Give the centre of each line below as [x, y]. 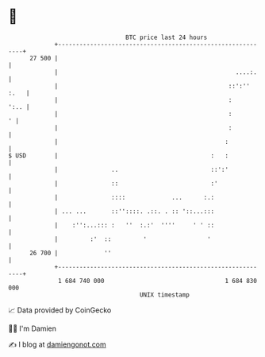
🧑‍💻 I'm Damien [33, 328]
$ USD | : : [118, 155]
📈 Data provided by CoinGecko [60, 310]
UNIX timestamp [165, 295]
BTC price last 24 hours [167, 37]
